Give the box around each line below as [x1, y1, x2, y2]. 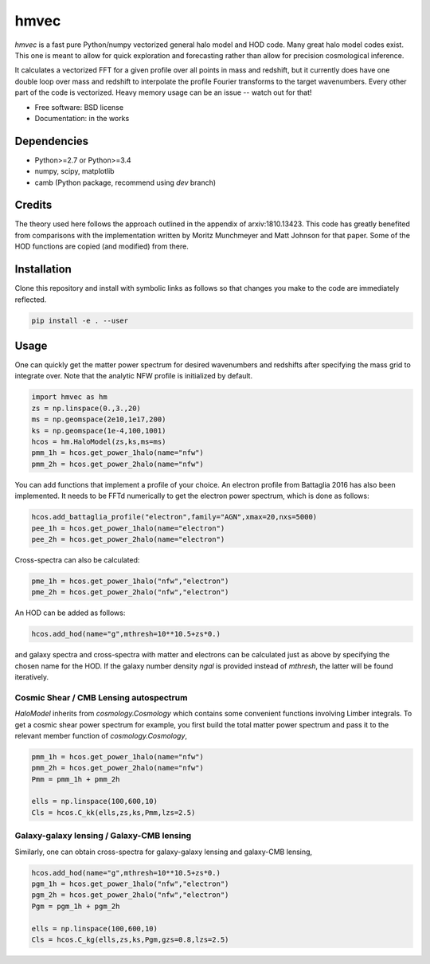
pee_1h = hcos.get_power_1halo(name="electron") [31, 523, 225, 533]
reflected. [14, 295, 47, 304]
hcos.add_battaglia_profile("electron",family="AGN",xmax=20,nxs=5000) [31, 512, 318, 522]
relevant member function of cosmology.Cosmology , [14, 731, 187, 740]
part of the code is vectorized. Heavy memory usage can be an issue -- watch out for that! [14, 88, 312, 97]
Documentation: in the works [34, 113, 130, 123]
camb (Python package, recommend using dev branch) [34, 178, 217, 187]
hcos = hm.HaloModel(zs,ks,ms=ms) [31, 437, 166, 446]
